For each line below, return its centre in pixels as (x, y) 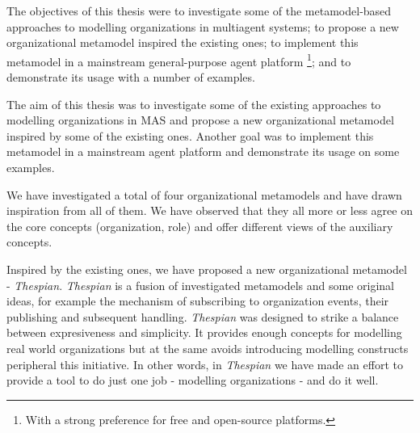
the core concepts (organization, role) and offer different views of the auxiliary (200, 226)
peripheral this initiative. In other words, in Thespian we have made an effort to (205, 364)
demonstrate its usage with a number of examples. (131, 77)
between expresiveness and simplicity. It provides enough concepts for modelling (204, 332)
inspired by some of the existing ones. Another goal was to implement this (190, 135)
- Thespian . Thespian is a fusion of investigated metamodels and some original (200, 285)
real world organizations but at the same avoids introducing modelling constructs (208, 348)
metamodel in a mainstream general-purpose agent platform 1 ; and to (179, 60)
